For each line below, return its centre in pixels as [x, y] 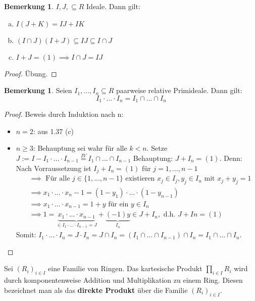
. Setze [157, 148]
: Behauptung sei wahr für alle [80, 148]
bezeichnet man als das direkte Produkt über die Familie [96, 290]
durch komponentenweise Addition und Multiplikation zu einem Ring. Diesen [123, 280]
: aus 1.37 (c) [54, 131]
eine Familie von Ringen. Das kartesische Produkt [125, 268]
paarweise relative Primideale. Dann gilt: [179, 90]
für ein [118, 204]
